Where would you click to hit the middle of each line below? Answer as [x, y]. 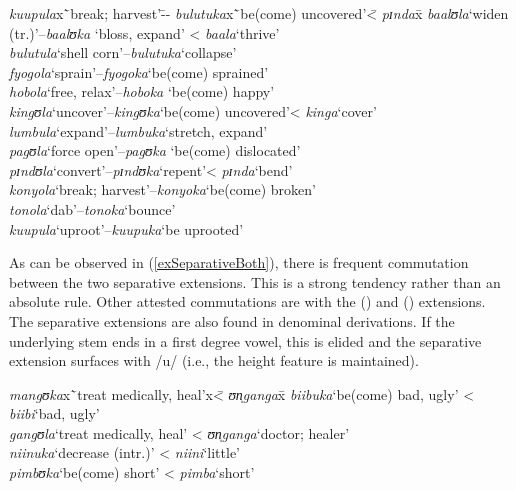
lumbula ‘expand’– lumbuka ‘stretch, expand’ [138, 130]
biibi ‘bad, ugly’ [54, 413]
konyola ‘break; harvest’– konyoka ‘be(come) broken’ [162, 189]
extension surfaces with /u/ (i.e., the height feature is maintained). [214, 360]
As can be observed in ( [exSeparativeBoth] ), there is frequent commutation [239, 262]
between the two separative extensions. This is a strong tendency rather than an [255, 281]
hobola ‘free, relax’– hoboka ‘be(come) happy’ [142, 91]
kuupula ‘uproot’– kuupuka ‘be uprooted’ [126, 228]
